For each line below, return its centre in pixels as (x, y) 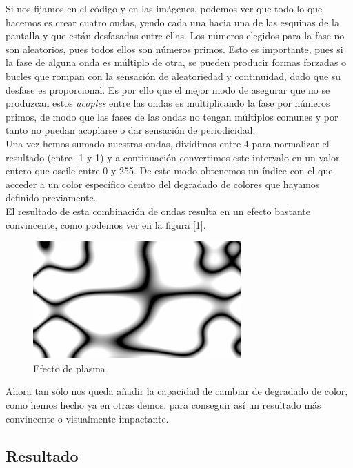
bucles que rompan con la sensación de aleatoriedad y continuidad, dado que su (173, 75)
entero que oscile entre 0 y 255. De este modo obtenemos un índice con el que (169, 171)
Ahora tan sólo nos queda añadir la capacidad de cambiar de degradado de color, (177, 391)
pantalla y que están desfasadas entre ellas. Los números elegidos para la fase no (175, 35)
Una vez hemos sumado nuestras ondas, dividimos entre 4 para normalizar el (168, 143)
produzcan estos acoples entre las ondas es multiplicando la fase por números (168, 103)
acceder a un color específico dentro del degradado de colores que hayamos (163, 184)
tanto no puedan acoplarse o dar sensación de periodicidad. (131, 130)
